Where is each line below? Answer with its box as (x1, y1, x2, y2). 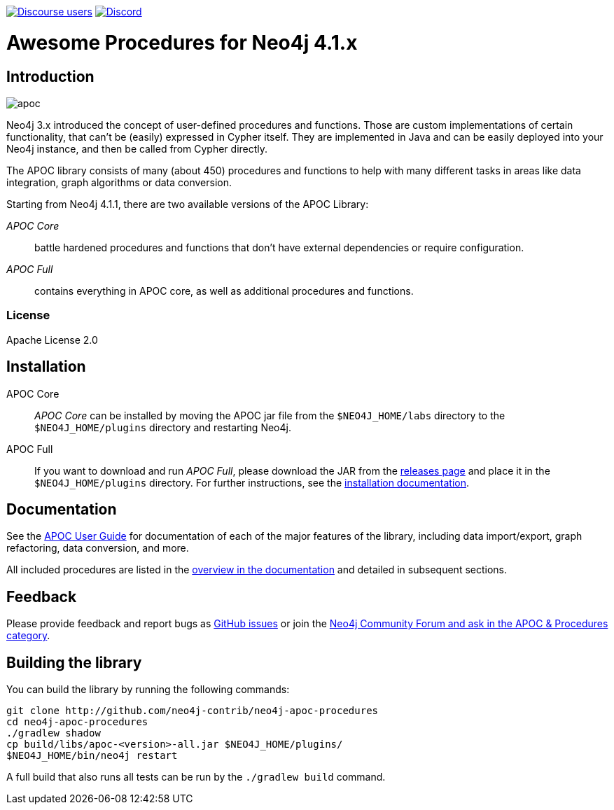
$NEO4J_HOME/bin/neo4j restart (6, 750, 178, 762)
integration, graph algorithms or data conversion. (6, 176, 232, 188)
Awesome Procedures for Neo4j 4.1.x (6, 30, 358, 55)
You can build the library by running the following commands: (6, 683, 290, 696)
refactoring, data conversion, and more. (6, 542, 189, 554)
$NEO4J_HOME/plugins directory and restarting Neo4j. (34, 421, 291, 433)
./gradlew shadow (6, 727, 101, 739)
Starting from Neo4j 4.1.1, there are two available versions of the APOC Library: (6, 197, 369, 210)
